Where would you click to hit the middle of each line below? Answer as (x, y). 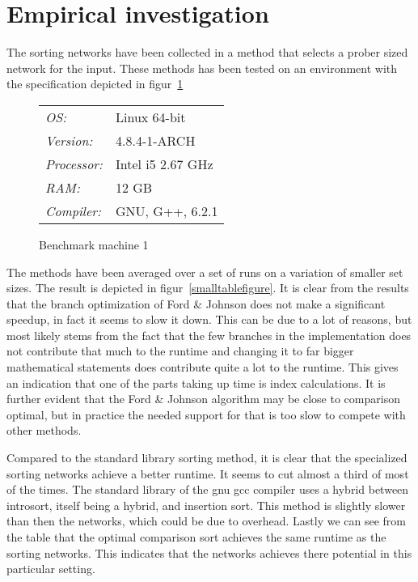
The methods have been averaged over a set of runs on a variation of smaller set (205, 272)
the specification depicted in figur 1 (95, 84)
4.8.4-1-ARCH (155, 140)
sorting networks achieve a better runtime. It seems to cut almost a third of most (208, 473)
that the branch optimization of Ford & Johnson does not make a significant (196, 303)
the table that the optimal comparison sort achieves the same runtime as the (196, 537)
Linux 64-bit (150, 117)
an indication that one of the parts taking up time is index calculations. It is (196, 382)
